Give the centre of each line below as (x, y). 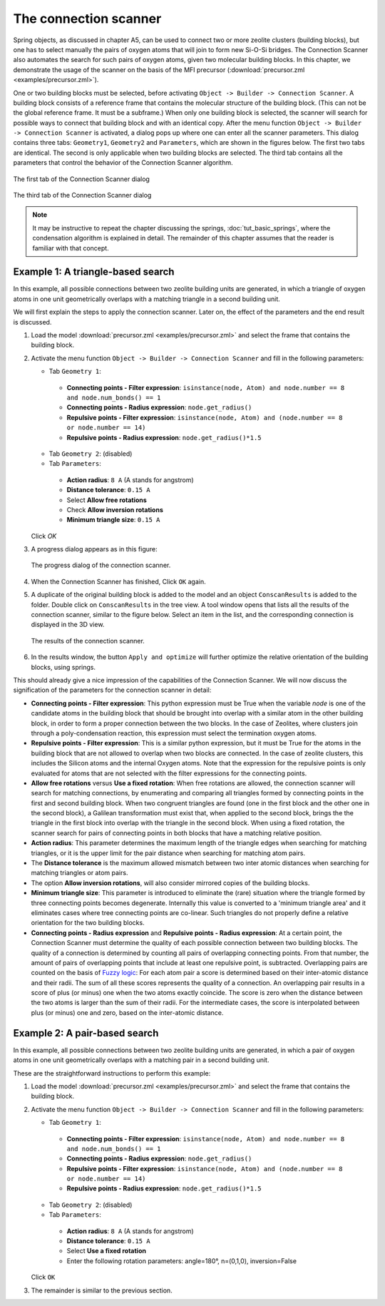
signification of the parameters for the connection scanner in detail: (112, 690)
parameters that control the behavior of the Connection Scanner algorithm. (123, 163)
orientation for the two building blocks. (88, 923)
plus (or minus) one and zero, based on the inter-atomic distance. (127, 1012)
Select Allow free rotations (107, 500)
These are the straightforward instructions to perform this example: (112, 1073)
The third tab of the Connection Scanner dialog (82, 195)
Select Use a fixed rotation (106, 1251)
